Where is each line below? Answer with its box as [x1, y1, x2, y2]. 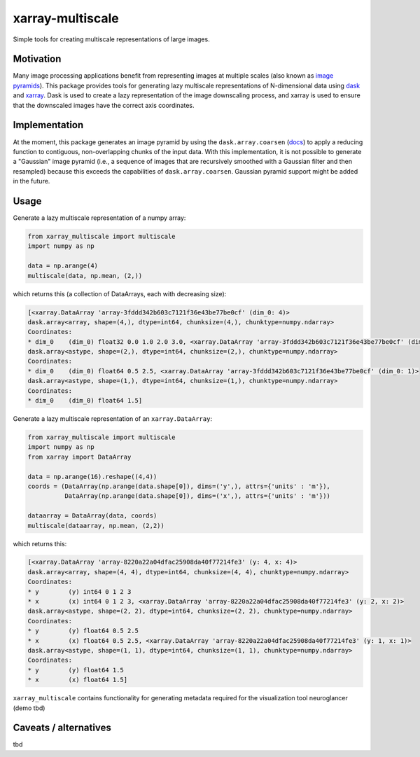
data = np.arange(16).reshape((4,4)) [27, 473, 157, 480]
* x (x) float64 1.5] [27, 676, 128, 684]
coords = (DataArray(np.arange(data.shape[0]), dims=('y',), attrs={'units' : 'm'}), [27, 482, 330, 490]
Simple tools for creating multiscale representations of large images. [13, 35, 210, 43]
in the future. [13, 177, 50, 186]
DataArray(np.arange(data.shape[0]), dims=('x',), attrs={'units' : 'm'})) [64, 492, 330, 500]
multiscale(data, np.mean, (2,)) [27, 272, 143, 279]
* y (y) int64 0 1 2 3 [27, 588, 132, 595]
